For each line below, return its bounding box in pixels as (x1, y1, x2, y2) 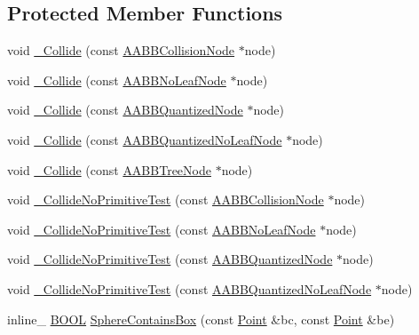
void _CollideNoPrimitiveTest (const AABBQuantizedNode (7, 250, 333, 268)
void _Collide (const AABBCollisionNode (7, 41, 235, 60)
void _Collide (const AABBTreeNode (7, 160, 211, 179)
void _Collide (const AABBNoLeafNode (7, 70, 226, 89)
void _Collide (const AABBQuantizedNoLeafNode (7, 130, 282, 148)
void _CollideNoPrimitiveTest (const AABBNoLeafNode (7, 219, 316, 238)
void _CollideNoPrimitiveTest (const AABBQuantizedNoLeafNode (7, 279, 372, 298)
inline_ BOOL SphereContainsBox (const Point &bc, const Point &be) (7, 309, 395, 328)
